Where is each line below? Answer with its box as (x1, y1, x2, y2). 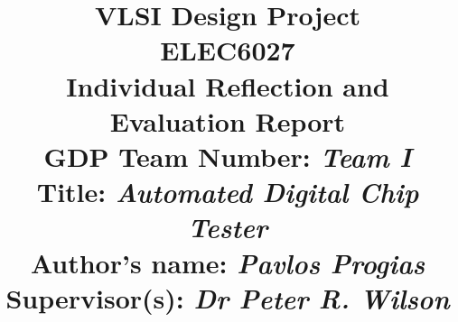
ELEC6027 (160, 32, 295, 69)
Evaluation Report (109, 102, 346, 139)
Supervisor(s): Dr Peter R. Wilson (5, 279, 450, 317)
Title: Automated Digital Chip (36, 173, 419, 211)
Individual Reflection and (66, 67, 389, 104)
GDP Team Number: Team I (43, 137, 412, 175)
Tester (187, 208, 268, 246)
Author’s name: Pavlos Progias (30, 244, 425, 281)
